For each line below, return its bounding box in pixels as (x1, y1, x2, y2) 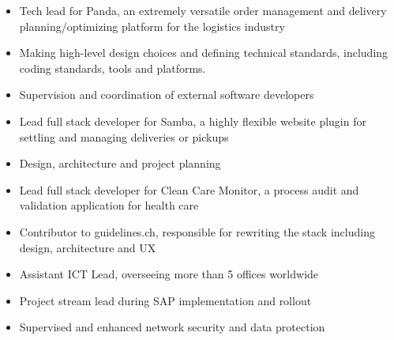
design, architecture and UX (19, 239, 156, 255)
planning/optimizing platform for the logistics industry (19, 17, 285, 34)
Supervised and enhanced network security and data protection (19, 319, 325, 335)
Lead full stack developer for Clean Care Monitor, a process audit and (19, 181, 359, 198)
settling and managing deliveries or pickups (19, 128, 229, 145)
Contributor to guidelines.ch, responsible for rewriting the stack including (19, 223, 375, 240)
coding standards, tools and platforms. (19, 59, 206, 76)
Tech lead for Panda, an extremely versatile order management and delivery (19, 2, 387, 18)
